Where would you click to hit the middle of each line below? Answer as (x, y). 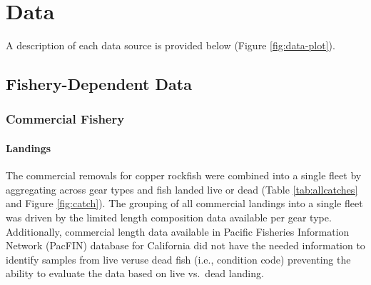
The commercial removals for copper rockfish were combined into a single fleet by (184, 175)
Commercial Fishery (65, 119)
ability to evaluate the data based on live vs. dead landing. (135, 273)
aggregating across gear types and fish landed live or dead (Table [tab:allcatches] (182, 189)
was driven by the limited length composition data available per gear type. (169, 217)
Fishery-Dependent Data (99, 84)
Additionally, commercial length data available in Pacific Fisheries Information (178, 231)
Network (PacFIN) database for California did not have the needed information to (185, 245)
